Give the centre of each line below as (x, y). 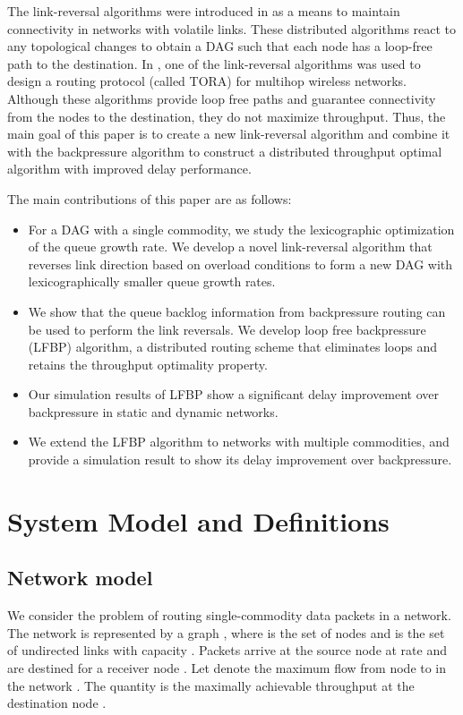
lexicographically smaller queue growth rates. (152, 281)
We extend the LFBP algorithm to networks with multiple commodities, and (239, 442)
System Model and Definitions (198, 520)
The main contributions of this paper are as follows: (150, 198)
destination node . (57, 703)
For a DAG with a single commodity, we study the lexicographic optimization (241, 229)
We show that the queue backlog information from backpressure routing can (237, 311)
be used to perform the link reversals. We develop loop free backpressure (227, 329)
